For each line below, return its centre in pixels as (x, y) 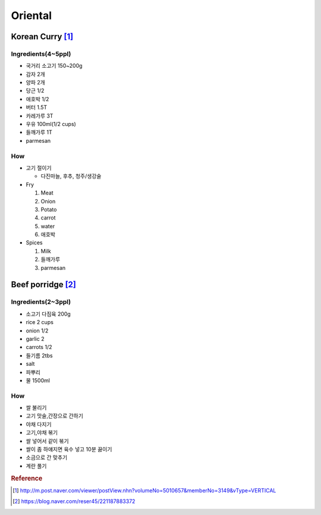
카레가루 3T (40, 115)
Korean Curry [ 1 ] (42, 37)
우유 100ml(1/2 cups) (51, 124)
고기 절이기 (39, 168)
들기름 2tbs (39, 355)
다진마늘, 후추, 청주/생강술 (71, 176)
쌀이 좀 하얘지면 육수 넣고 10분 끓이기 (69, 450)
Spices (34, 243)
